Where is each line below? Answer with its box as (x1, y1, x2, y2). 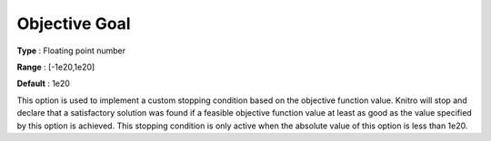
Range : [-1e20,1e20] (16, 61, 95, 72)
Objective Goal (16, 14, 131, 33)
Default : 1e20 (16, 78, 70, 89)
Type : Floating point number (16, 45, 126, 56)
